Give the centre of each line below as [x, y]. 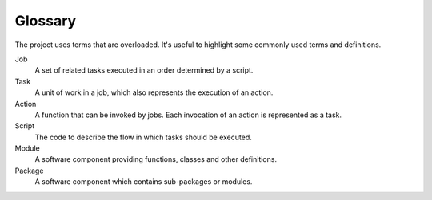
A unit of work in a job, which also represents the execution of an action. [154, 92]
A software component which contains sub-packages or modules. [144, 182]
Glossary [46, 21]
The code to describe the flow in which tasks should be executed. [143, 137]
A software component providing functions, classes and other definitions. [156, 159]
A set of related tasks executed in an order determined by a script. [144, 70]
